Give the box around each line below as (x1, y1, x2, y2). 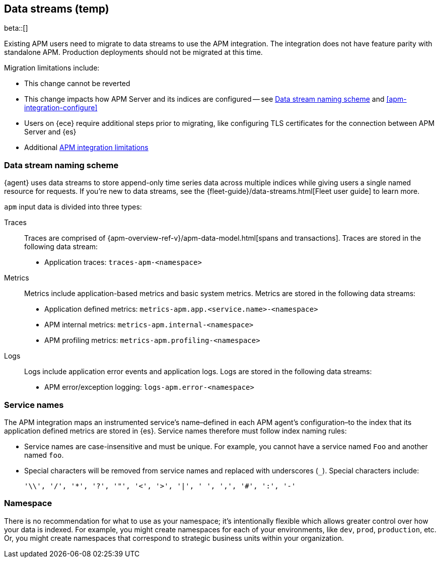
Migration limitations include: (4, 63, 100, 73)
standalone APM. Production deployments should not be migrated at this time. (4, 48, 263, 57)
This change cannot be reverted (24, 79, 130, 88)
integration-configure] (24, 103, 98, 112)
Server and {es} (24, 127, 77, 136)
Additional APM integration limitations (24, 143, 149, 152)
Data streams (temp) (4, 3, 109, 15)
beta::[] (4, 24, 28, 33)
